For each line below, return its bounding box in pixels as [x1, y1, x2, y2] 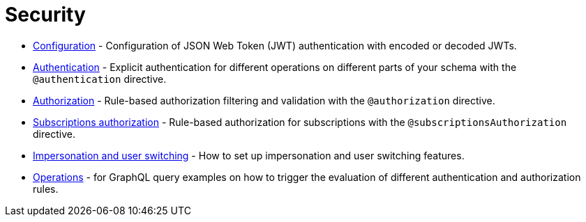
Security [5, 3, 86, 26]
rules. [33, 182, 59, 195]
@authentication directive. [33, 72, 167, 85]
